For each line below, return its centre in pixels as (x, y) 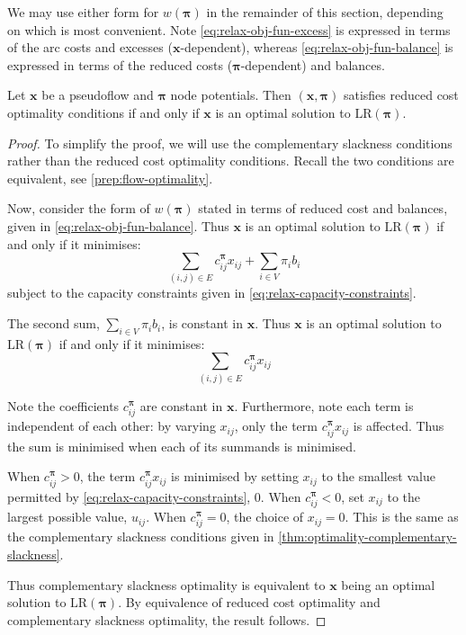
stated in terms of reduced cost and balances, (323, 208)
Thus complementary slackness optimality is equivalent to (166, 584)
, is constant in (202, 323)
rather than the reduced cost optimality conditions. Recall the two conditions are (231, 161)
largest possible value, (67, 517)
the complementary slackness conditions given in (141, 537)
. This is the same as (402, 517)
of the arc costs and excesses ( (90, 47)
